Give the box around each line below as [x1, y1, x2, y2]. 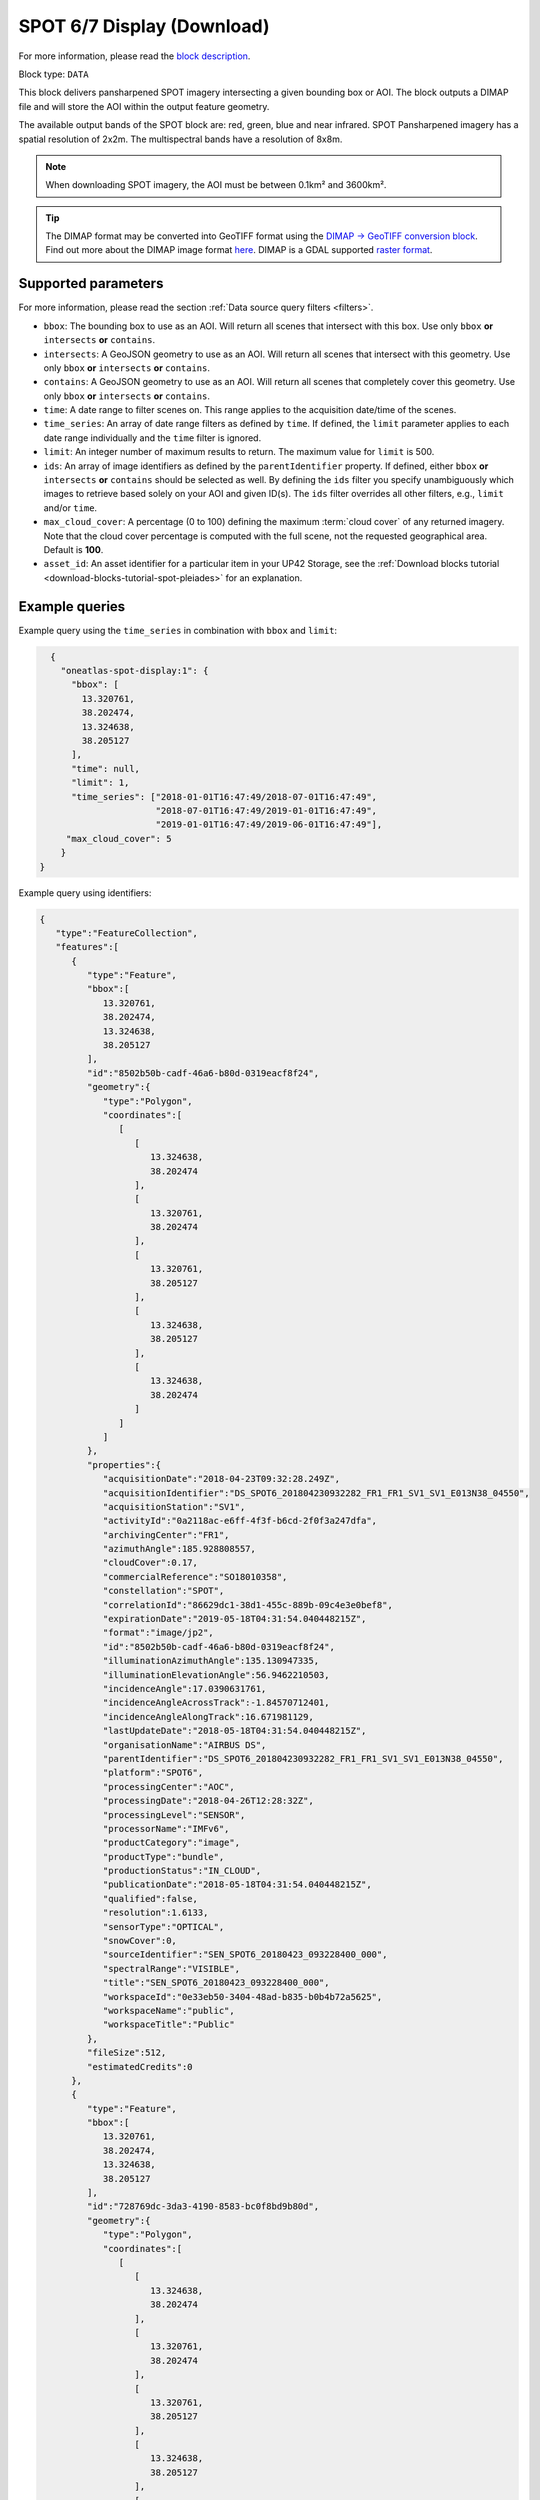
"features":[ [55, 941, 120, 953]
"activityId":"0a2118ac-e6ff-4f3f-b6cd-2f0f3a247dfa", [102, 1515, 378, 1527]
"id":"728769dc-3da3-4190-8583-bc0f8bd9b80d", [86, 2201, 320, 2212]
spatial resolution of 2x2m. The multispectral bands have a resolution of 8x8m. [18, 133, 343, 145]
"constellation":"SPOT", [102, 1585, 225, 1597]
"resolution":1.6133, [102, 1907, 209, 1919]
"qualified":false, [102, 1893, 199, 1904]
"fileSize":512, [86, 2047, 167, 2059]
